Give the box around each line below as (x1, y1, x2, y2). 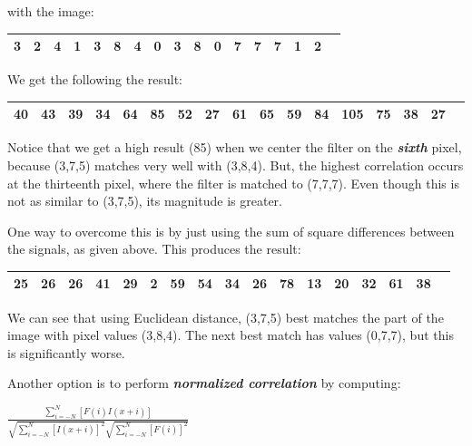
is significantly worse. (7, 343, 125, 362)
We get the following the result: (7, 70, 183, 89)
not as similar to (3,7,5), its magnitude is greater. (7, 191, 282, 210)
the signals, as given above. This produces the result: (7, 239, 301, 258)
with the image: (7, 2, 94, 20)
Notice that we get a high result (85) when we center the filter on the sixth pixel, (7, 138, 462, 157)
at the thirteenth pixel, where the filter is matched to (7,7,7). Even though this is (7, 173, 459, 192)
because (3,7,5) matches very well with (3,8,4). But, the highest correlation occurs (7, 155, 464, 174)
